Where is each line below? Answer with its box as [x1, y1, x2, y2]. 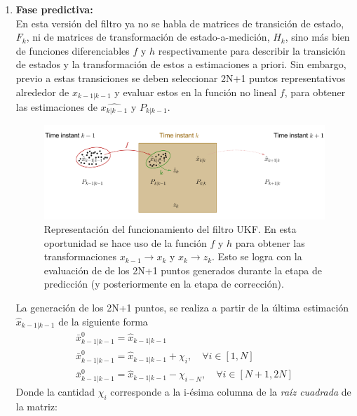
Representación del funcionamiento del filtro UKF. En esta [43, 222, 297, 236]
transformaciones [43, 249, 117, 264]
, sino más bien [285, 29, 350, 44]
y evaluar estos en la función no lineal [114, 84, 277, 99]
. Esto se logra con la [212, 249, 302, 264]
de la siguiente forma [58, 314, 148, 328]
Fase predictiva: [15, 2, 93, 16]
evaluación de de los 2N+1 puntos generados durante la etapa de [43, 262, 322, 277]
